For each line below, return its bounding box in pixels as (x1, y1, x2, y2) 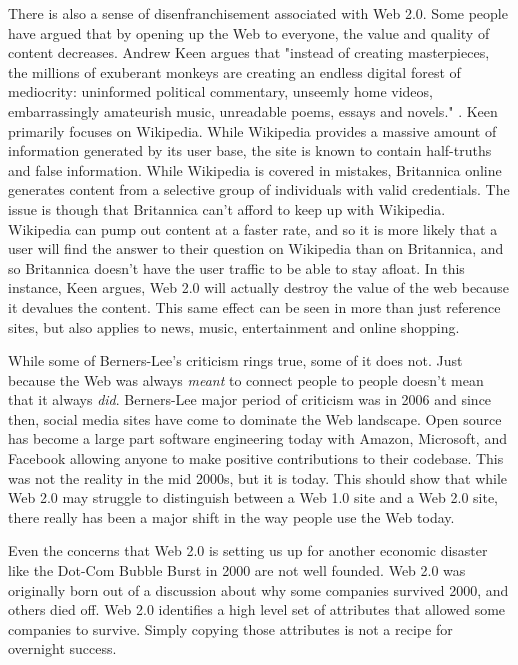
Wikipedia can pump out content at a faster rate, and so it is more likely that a (8, 218, 498, 239)
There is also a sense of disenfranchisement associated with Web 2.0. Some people (8, 3, 508, 23)
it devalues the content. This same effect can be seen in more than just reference (8, 296, 501, 317)
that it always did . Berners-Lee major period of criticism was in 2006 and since (8, 389, 492, 410)
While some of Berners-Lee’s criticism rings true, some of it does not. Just (8, 350, 463, 371)
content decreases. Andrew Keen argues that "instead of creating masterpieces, (8, 42, 490, 63)
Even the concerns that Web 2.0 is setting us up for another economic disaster (8, 540, 488, 561)
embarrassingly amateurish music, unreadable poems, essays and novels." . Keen (8, 100, 498, 121)
